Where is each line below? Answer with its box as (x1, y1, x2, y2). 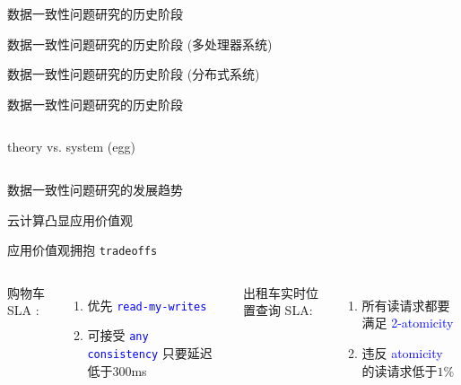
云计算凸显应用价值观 (7, 210, 133, 229)
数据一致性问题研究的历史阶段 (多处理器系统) (7, 34, 273, 53)
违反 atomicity (361, 344, 443, 362)
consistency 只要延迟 (87, 344, 213, 363)
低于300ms (87, 361, 147, 380)
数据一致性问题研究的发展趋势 (7, 179, 183, 198)
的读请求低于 (361, 361, 438, 380)
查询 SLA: (255, 301, 313, 319)
